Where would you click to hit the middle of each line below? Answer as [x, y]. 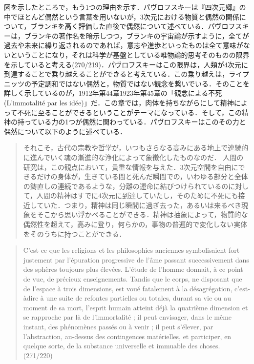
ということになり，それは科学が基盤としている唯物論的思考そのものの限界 [130, 54]
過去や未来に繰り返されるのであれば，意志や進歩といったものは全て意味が [124, 45]
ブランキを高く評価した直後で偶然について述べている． [119, 26]
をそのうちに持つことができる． [74, 233]
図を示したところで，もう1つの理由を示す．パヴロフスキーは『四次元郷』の [125, 7]
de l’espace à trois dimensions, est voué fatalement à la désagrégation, [128, 288]
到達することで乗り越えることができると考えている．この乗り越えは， [116, 74]
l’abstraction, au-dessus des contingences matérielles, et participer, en [127, 336]
